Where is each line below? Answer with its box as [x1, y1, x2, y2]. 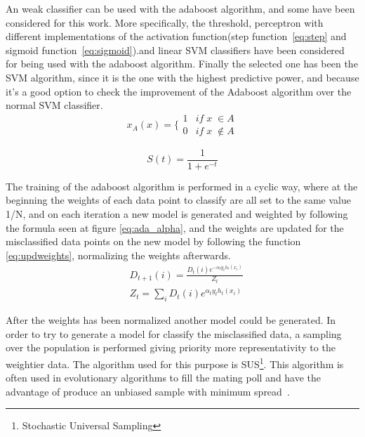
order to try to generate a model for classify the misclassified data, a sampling [6, 326, 342, 341]
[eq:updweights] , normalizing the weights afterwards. [6, 247, 231, 262]
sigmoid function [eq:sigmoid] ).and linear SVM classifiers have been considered [6, 42, 345, 57]
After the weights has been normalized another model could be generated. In [6, 313, 336, 327]
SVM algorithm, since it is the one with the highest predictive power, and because [6, 70, 359, 84]
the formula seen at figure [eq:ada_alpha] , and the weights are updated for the [6, 220, 344, 235]
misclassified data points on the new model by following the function [6, 234, 301, 249]
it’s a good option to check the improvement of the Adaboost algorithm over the [6, 84, 352, 98]
